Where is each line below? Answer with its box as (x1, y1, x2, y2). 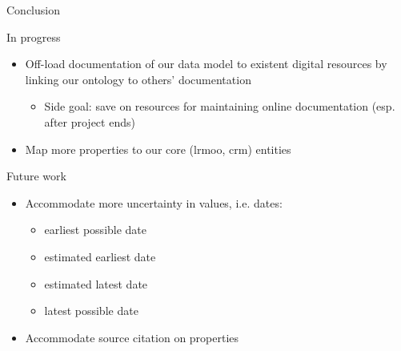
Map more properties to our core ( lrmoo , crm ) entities (25, 140, 291, 157)
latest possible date (44, 302, 138, 319)
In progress (6, 28, 61, 45)
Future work (6, 167, 66, 184)
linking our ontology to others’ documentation (25, 71, 251, 87)
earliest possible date (44, 221, 147, 238)
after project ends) (44, 113, 135, 130)
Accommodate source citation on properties (25, 329, 239, 345)
